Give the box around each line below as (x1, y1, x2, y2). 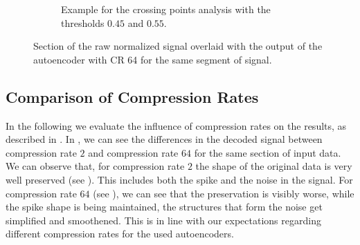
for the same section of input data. (194, 145, 341, 159)
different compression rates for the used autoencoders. (6, 226, 234, 241)
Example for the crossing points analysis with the (61, 2, 271, 16)
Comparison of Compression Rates (6, 86, 259, 107)
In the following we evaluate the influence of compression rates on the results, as (6, 118, 347, 133)
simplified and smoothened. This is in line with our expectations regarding (6, 213, 321, 227)
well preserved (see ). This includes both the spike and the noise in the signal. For (6, 172, 353, 186)
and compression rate (88, 145, 179, 159)
